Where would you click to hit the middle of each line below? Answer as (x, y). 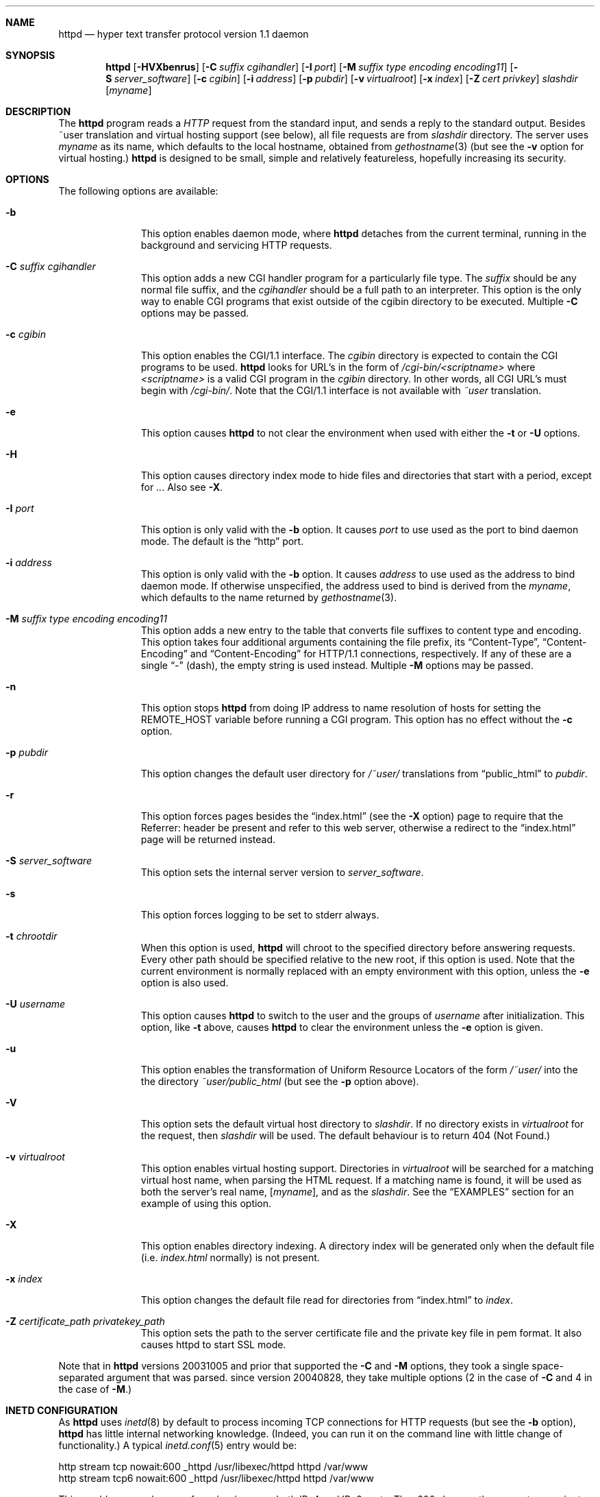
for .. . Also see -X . (182, 487)
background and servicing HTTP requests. (236, 245)
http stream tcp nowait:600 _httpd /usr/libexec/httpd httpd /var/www (213, 1466)
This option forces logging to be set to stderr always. (260, 915)
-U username (36, 1004)
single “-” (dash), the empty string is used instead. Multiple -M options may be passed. (337, 665)
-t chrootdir (32, 936)
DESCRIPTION (38, 111)
